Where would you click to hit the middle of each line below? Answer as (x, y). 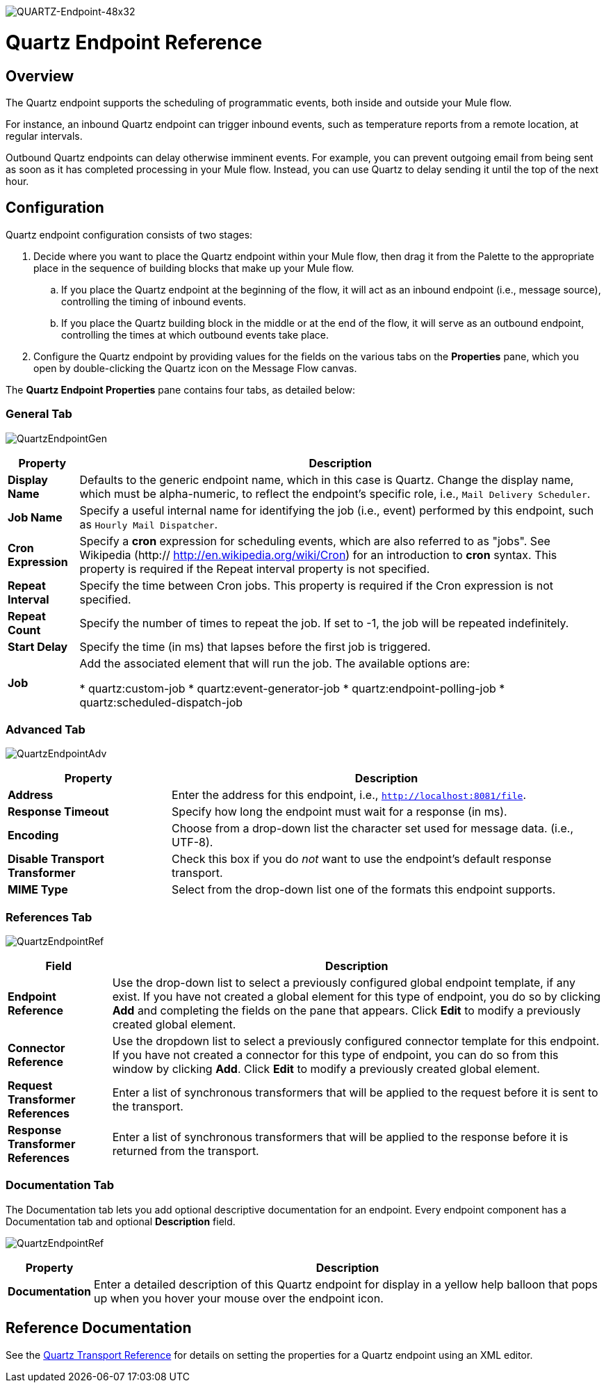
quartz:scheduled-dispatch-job (161, 702)
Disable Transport (56, 859)
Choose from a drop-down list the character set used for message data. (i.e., (373, 829)
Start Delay (38, 646)
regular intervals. (44, 136)
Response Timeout (58, 812)
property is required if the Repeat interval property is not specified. (255, 568)
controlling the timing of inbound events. (154, 301)
